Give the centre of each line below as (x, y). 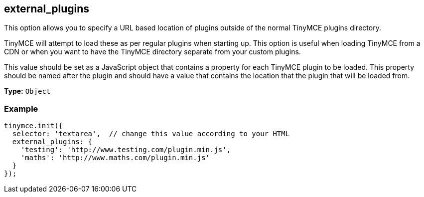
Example (21, 108)
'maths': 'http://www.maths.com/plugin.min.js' (115, 158)
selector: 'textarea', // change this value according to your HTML (151, 134)
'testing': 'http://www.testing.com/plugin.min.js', (126, 150)
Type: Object (27, 91)
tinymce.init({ (34, 126)
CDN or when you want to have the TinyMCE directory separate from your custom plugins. (152, 52)
